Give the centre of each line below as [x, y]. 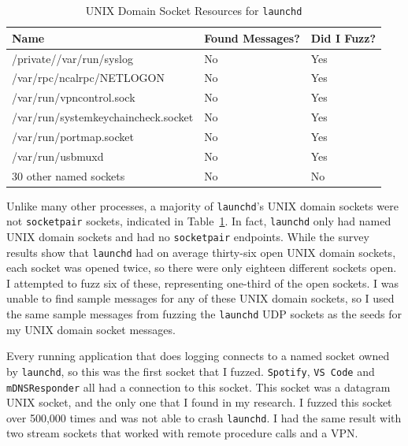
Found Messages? [252, 37]
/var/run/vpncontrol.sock [74, 97]
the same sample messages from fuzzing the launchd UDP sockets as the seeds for [204, 314]
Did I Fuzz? [343, 37]
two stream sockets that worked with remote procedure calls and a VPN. [182, 433]
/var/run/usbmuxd [58, 156]
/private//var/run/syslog [72, 58]
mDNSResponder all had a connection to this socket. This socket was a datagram [198, 387]
